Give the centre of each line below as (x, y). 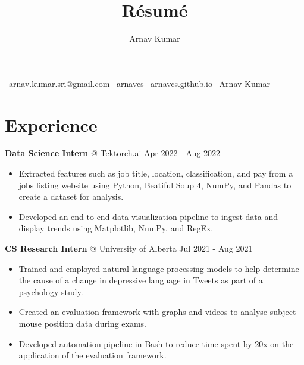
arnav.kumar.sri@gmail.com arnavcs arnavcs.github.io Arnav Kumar (139, 83)
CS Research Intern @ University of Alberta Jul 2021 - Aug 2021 (129, 248)
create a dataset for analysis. (71, 197)
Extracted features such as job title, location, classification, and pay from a (156, 173)
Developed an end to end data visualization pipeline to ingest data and (148, 216)
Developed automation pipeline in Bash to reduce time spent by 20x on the (156, 343)
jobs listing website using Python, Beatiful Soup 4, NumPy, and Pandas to (155, 185)
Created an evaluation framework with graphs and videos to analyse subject (157, 312)
